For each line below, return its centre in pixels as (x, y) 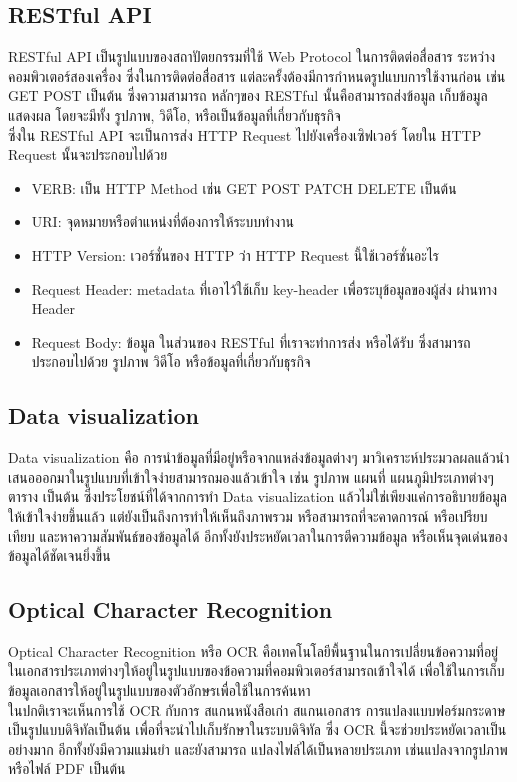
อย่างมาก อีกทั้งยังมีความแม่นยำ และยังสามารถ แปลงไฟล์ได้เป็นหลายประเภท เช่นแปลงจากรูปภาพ (258, 748)
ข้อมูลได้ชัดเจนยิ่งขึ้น (59, 555)
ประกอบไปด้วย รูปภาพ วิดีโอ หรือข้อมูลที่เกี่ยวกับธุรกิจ (171, 361)
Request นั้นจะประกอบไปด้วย (88, 154)
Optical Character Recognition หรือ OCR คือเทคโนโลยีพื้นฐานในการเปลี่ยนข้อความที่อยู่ (253, 650)
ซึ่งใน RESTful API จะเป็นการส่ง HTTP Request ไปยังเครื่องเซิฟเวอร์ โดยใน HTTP (245, 134)
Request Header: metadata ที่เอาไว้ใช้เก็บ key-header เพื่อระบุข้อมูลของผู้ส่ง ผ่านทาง (264, 288)
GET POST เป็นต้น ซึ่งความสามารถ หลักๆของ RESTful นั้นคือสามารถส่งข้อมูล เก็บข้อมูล (248, 95)
